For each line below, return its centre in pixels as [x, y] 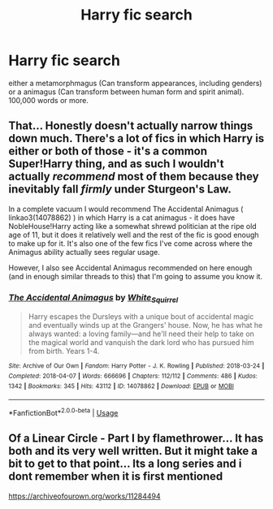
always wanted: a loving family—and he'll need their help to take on [141, 334]
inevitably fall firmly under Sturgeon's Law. [120, 190]
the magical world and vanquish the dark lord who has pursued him [141, 343]
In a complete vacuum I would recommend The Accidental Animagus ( [126, 209]
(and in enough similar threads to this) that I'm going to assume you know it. [135, 276]
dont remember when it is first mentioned [116, 477]
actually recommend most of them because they [134, 177]
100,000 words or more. [49, 100]
